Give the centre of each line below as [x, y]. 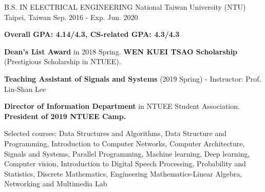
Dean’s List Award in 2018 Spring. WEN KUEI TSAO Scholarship [121, 51]
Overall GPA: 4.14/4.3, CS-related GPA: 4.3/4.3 [92, 34]
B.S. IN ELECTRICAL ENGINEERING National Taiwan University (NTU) [125, 7]
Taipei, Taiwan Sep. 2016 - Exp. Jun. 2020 [71, 17]
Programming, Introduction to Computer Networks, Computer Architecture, [125, 143]
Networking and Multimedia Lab [56, 184]
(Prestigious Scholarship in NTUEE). [63, 61]
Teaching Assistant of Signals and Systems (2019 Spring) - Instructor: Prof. [133, 78]
